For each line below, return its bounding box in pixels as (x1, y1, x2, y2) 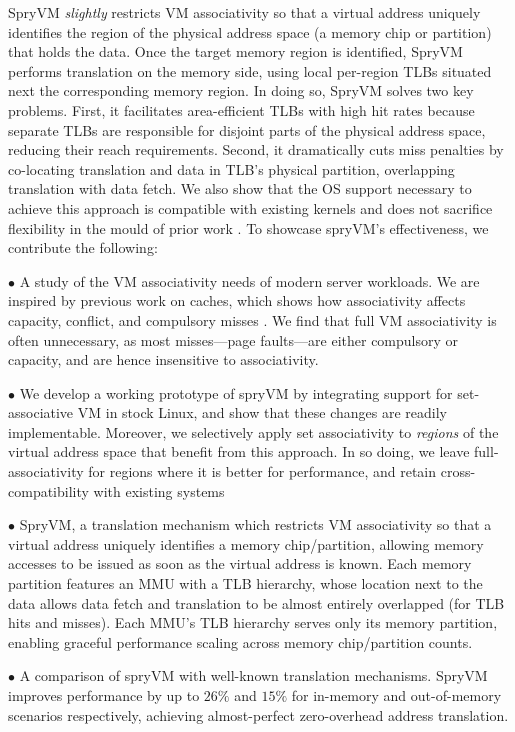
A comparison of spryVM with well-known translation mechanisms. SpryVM (19, 665, 488, 686)
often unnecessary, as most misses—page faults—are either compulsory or (8, 329, 459, 350)
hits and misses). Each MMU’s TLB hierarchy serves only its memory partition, (8, 612, 498, 633)
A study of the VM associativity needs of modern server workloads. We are (19, 270, 480, 291)
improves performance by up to (8, 685, 200, 705)
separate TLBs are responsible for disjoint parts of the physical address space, (8, 119, 486, 140)
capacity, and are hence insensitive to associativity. (8, 349, 319, 370)
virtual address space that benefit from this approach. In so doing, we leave (8, 441, 470, 462)
